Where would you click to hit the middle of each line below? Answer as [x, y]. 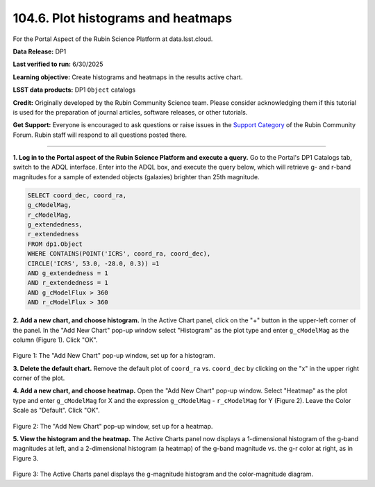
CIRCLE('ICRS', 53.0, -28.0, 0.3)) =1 [93, 263]
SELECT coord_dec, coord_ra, [77, 195]
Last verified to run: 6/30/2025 [58, 64]
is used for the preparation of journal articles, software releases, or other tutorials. [130, 112]
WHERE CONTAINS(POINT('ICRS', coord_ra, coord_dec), [119, 254]
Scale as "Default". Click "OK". [56, 411]
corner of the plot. [39, 378]
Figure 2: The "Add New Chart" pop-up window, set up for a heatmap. [113, 426]
